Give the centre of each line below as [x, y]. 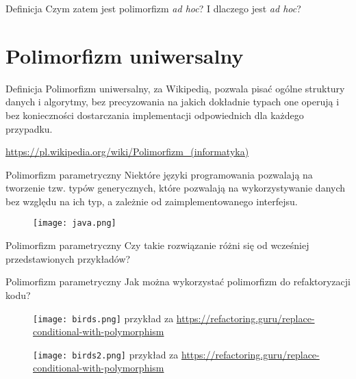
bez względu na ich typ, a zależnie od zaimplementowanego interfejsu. [152, 201]
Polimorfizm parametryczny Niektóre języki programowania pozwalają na [159, 174]
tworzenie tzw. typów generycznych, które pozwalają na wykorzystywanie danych [176, 188]
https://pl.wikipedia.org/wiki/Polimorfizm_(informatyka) [127, 152]
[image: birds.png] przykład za [103, 318]
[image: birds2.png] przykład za [106, 354]
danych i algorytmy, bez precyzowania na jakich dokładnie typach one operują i [173, 102]
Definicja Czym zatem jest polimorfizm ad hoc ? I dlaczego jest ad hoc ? [153, 8]
